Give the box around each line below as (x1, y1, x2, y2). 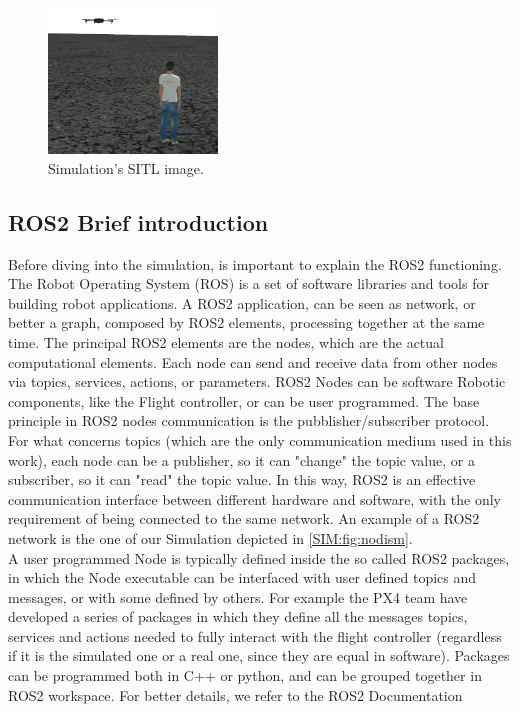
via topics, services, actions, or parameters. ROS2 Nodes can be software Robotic (8, 371, 506, 392)
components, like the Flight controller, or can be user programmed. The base (8, 390, 480, 411)
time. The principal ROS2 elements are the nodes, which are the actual (8, 331, 444, 352)
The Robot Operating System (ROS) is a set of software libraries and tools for (8, 273, 489, 294)
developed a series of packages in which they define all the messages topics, (8, 606, 468, 627)
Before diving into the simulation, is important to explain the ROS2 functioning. (8, 253, 502, 274)
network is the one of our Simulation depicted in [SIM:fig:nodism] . (8, 527, 413, 548)
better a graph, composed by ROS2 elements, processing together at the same (8, 312, 485, 333)
